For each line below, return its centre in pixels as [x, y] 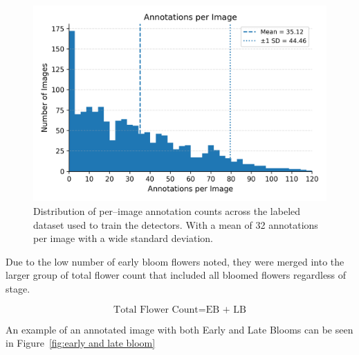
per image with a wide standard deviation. [123, 238]
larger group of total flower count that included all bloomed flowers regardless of [176, 275]
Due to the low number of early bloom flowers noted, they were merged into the [175, 261]
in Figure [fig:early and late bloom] [81, 343]
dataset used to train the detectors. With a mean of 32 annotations [176, 224]
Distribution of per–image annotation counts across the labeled [167, 210]
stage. [18, 288]
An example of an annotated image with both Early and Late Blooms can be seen [179, 329]
